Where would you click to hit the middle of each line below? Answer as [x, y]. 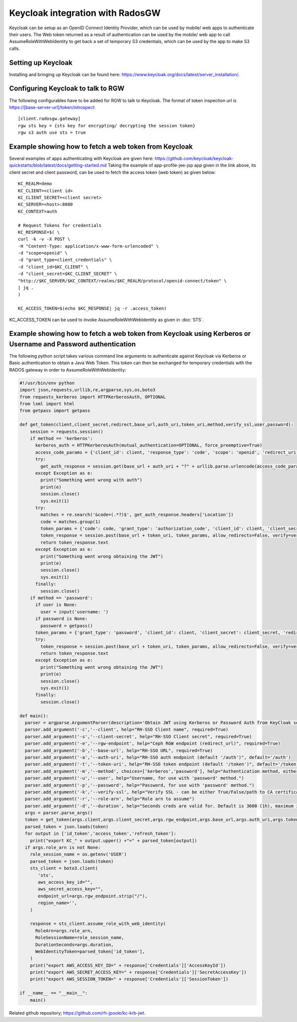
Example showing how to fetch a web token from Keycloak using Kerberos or [130, 334]
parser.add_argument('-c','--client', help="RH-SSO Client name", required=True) [127, 730]
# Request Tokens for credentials [60, 225]
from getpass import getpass [55, 411]
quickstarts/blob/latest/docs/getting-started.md [58, 165]
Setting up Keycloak [41, 63]
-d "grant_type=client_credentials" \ [65, 260]
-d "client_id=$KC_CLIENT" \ [53, 267]
